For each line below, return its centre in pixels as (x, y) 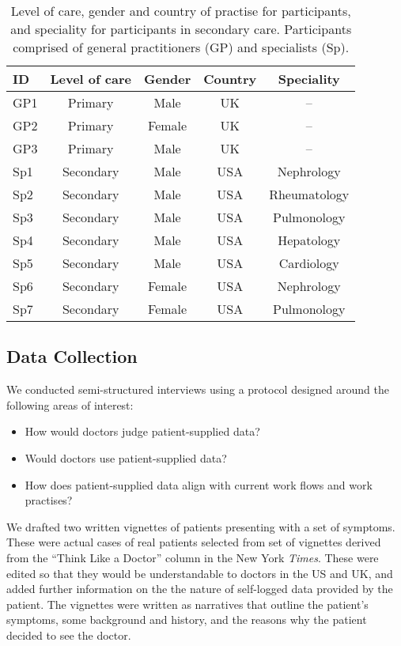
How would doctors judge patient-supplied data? (142, 431)
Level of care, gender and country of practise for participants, (181, 11)
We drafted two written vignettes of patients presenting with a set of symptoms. (201, 526)
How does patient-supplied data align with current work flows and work (199, 484)
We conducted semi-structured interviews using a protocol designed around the (198, 389)
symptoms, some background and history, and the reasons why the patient (187, 620)
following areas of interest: (70, 404)
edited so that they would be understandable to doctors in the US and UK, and (200, 573)
